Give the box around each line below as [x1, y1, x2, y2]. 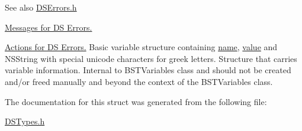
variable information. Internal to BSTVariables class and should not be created [5, 64, 291, 76]
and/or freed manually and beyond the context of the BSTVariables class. [5, 75, 273, 87]
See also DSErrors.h [5, 1, 77, 13]
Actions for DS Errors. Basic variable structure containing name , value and [5, 41, 278, 53]
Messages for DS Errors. [5, 21, 92, 33]
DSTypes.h [5, 115, 45, 127]
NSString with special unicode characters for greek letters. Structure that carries [5, 52, 297, 64]
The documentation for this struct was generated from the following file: [5, 95, 267, 107]
